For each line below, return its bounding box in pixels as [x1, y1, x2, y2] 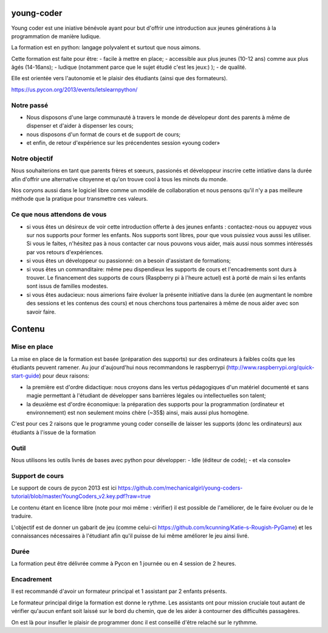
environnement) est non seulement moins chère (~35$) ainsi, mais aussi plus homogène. [26, 409, 249, 417]
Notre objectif [11, 154, 53, 162]
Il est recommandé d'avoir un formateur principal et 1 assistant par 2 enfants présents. [11, 587, 227, 595]
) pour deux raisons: [38, 372, 90, 379]
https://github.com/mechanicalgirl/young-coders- [117, 484, 243, 492]
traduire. [11, 513, 33, 520]
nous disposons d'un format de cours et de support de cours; [26, 131, 181, 138]
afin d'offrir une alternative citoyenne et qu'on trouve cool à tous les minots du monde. [11, 175, 228, 182]
